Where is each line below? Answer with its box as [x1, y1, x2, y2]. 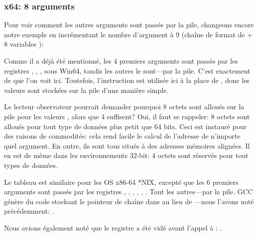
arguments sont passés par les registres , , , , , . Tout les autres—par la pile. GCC [4, 186, 253, 197]
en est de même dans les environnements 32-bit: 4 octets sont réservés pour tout [4, 150, 249, 160]
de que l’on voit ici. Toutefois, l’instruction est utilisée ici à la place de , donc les [4, 75, 250, 85]
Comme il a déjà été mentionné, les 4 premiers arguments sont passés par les [4, 56, 238, 66]
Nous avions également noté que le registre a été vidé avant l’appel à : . [4, 222, 222, 233]
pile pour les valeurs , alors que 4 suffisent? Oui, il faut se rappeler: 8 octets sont [4, 111, 250, 121]
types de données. [4, 159, 58, 170]
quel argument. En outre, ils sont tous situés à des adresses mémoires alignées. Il [4, 140, 250, 151]
